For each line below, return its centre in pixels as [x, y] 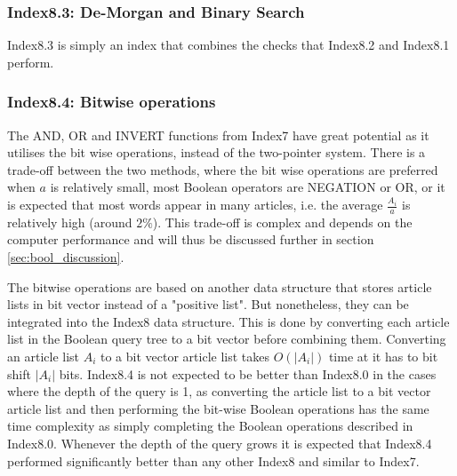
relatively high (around [70, 222]
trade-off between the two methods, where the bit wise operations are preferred [223, 169]
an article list [44, 356]
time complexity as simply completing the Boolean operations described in [210, 426]
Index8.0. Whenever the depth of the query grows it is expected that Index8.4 [220, 443]
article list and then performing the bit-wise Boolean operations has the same [218, 408]
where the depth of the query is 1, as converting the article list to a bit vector [219, 391]
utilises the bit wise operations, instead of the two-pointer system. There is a [216, 152]
